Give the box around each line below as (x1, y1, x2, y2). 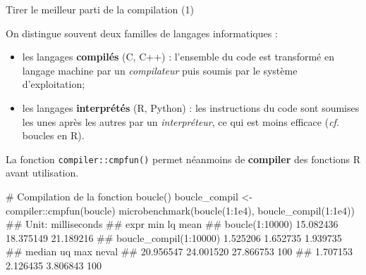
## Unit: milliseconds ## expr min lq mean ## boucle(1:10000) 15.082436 (6, 217, 338, 231)
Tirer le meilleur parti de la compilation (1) (6, 2, 194, 16)
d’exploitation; (22, 77, 85, 91)
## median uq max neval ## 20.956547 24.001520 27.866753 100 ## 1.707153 (6, 244, 353, 259)
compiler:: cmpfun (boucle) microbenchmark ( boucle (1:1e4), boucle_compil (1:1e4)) (6, 203, 355, 217)
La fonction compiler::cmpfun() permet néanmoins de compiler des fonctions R (6, 151, 361, 166)
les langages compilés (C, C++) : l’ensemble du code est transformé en (22, 49, 334, 64)
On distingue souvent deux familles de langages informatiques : (6, 25, 278, 40)
